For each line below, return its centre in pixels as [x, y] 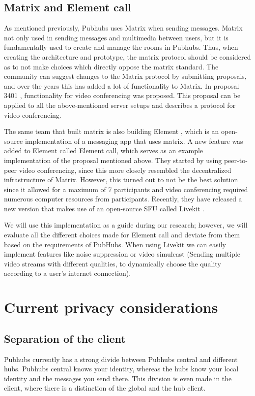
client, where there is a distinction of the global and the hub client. [105, 388]
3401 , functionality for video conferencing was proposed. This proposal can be [122, 95]
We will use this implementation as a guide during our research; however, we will [126, 225]
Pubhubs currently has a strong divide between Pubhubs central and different [121, 359]
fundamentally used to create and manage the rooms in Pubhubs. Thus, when [121, 47]
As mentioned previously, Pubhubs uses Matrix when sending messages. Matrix [123, 28]
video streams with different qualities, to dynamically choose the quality [113, 263]
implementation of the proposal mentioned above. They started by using [113, 160]
